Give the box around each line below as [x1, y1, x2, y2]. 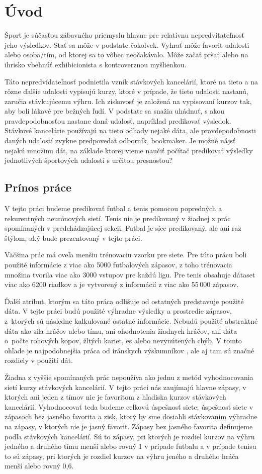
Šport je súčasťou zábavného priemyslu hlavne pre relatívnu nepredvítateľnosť [5, 30, 244, 40]
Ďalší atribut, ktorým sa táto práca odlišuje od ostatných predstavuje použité [5, 296, 244, 306]
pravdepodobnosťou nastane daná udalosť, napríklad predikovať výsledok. [5, 115, 231, 126]
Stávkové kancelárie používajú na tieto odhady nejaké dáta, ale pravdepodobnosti [5, 125, 256, 136]
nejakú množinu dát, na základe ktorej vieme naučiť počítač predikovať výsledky [5, 145, 253, 155]
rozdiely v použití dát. [5, 355, 73, 365]
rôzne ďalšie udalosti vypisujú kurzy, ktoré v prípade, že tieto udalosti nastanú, [5, 86, 248, 97]
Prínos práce [5, 179, 72, 195]
